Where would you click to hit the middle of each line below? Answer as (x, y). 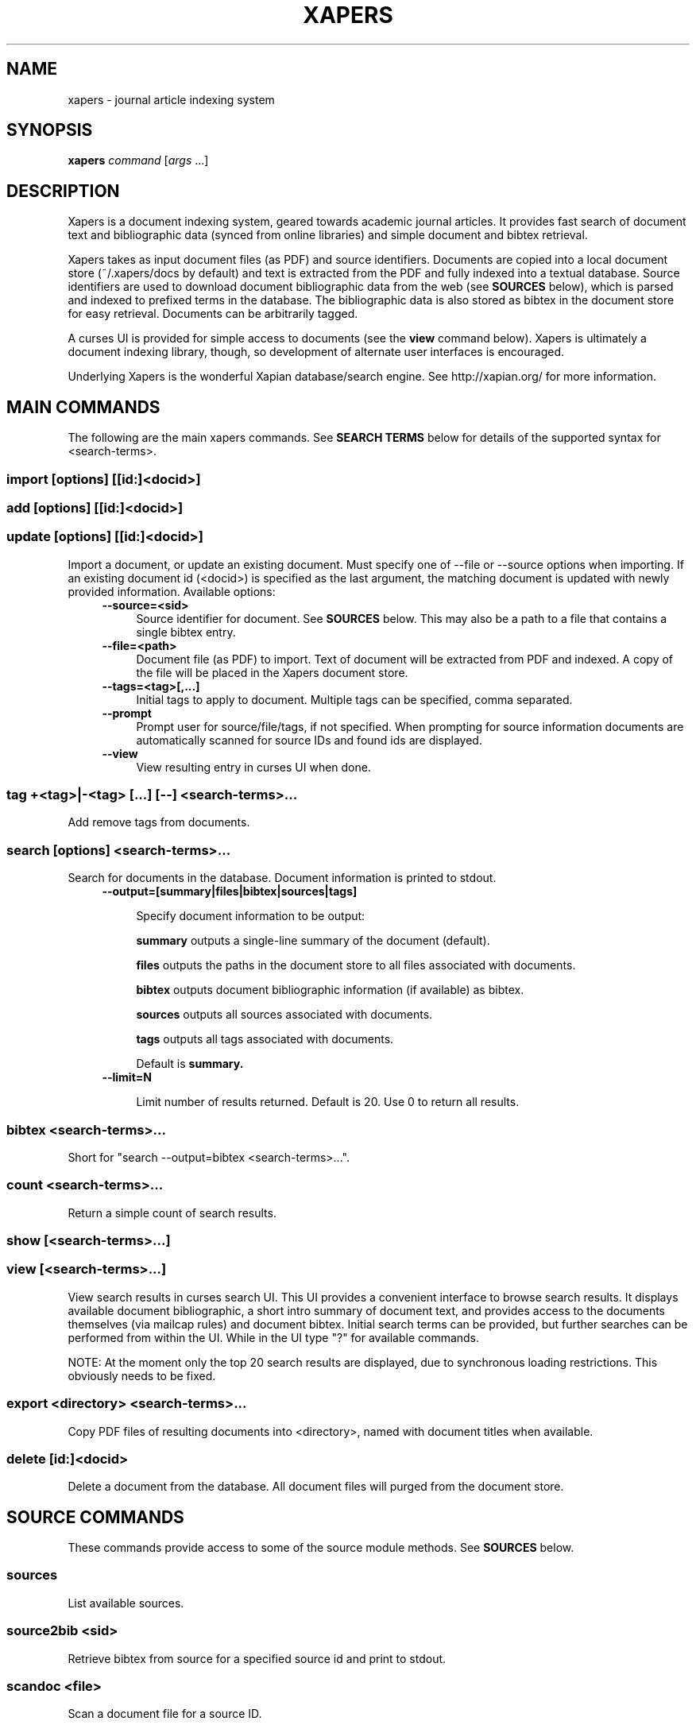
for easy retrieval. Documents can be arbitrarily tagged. (213, 314)
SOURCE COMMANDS (95, 1517)
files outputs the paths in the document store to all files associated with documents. (356, 965)
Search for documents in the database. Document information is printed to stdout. (282, 878)
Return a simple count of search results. (172, 1213)
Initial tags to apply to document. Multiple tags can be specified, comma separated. (354, 699)
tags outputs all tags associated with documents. (265, 1039)
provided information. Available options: (172, 591)
